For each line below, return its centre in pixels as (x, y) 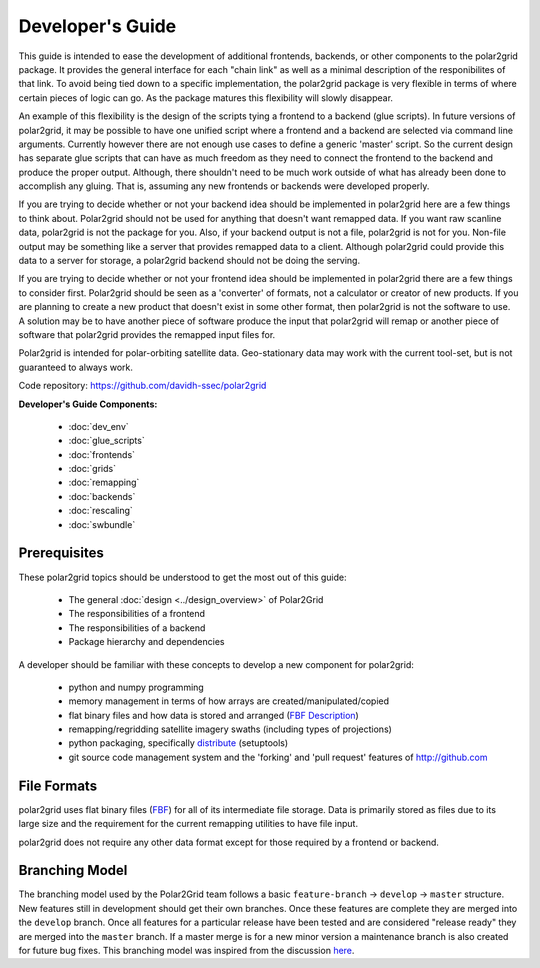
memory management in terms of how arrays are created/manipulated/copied (229, 701)
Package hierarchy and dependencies (146, 642)
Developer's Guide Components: (88, 404)
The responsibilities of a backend (137, 627)
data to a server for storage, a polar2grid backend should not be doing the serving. (189, 261)
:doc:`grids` (92, 469)
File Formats (58, 785)
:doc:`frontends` (101, 454)
